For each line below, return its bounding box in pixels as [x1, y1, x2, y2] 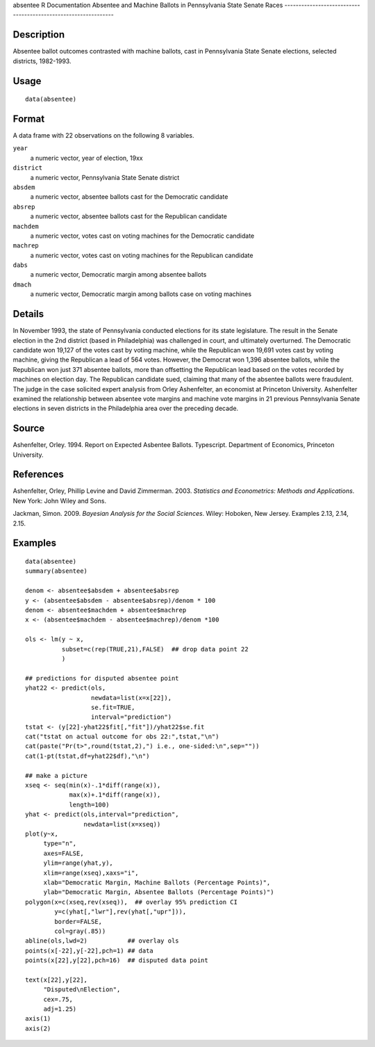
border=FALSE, [54, 918, 103, 925]
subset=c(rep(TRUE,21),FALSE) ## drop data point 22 [61, 645, 249, 653]
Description [12, 29, 65, 41]
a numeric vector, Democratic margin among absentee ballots [30, 270, 207, 279]
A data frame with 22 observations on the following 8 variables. [12, 131, 194, 139]
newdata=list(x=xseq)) [83, 820, 161, 828]
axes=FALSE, [43, 849, 84, 857]
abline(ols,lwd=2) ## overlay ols [25, 937, 180, 945]
